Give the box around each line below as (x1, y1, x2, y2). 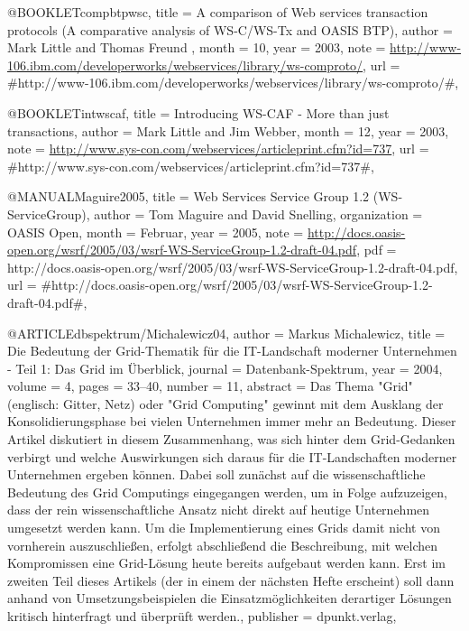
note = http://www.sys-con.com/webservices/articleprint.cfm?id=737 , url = (7, 139, 429, 158)
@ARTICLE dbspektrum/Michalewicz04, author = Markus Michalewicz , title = (7, 323, 446, 342)
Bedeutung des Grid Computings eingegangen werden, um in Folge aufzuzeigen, (7, 482, 448, 501)
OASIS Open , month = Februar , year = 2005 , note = (7, 222, 304, 241)
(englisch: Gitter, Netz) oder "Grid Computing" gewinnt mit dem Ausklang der (7, 394, 444, 413)
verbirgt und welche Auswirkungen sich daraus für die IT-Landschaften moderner (7, 447, 457, 466)
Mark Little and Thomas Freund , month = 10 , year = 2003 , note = (7, 38, 386, 57)
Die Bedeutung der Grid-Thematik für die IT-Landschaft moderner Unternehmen (7, 341, 457, 360)
